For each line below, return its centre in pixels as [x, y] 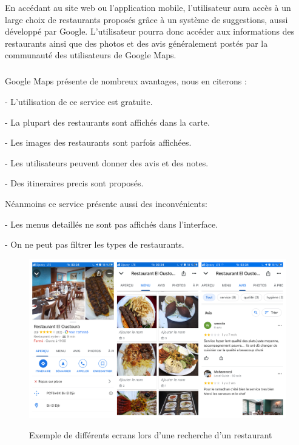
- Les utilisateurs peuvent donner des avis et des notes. [107, 162]
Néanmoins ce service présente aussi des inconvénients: [106, 203]
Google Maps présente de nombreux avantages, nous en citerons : [126, 81]
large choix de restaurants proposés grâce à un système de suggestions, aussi [146, 19]
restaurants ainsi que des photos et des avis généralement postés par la [136, 43]
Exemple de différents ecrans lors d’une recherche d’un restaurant [151, 435]
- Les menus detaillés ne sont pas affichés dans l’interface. [112, 224]
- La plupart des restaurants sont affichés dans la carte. [107, 122]
